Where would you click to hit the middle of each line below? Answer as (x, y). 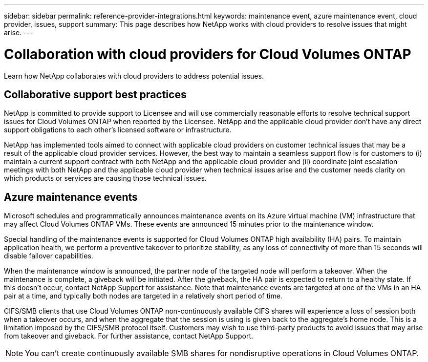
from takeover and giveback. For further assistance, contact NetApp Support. (128, 336)
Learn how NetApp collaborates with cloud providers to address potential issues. (134, 76)
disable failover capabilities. (49, 256)
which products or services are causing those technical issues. (105, 178)
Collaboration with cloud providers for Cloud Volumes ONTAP (208, 54)
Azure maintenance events (71, 197)
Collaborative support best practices (95, 94)
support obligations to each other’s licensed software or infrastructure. (118, 130)
